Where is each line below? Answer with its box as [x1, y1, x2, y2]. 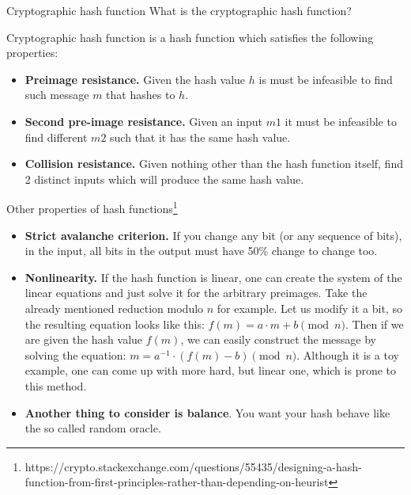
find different [25, 128, 88, 145]
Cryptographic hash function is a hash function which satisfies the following [6, 29, 374, 45]
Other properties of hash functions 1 [6, 198, 178, 216]
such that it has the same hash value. [110, 128, 291, 145]
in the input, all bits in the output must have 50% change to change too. [25, 242, 378, 259]
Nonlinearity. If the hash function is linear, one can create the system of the [25, 268, 402, 285]
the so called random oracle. [25, 420, 161, 436]
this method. [25, 377, 87, 394]
